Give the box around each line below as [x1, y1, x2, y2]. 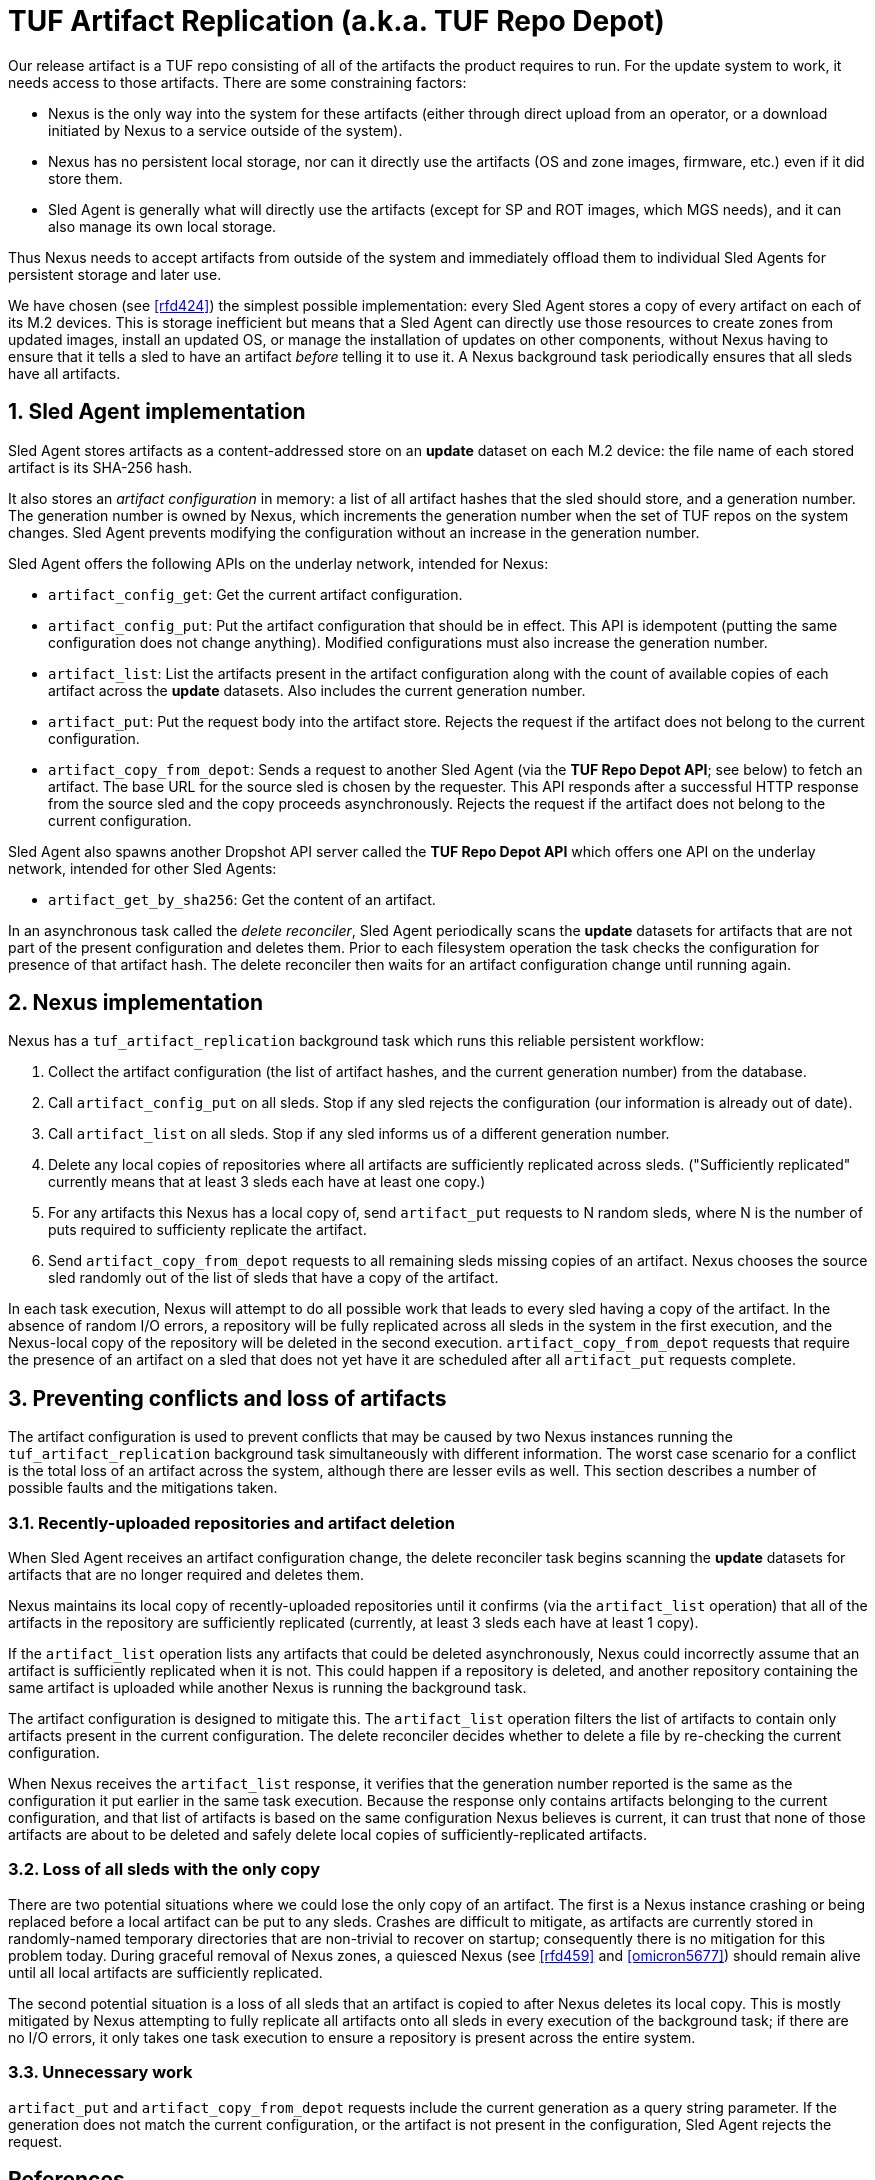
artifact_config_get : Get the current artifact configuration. [48, 585, 463, 603]
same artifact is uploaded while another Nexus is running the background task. [8, 1679, 527, 1697]
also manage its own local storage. [48, 217, 277, 235]
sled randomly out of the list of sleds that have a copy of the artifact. [48, 1269, 499, 1287]
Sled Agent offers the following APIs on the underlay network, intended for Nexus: [8, 554, 549, 572]
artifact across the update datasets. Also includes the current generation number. [48, 681, 586, 699]
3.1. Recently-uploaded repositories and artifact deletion [8, 1512, 455, 1533]
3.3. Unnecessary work [8, 2062, 193, 2083]
